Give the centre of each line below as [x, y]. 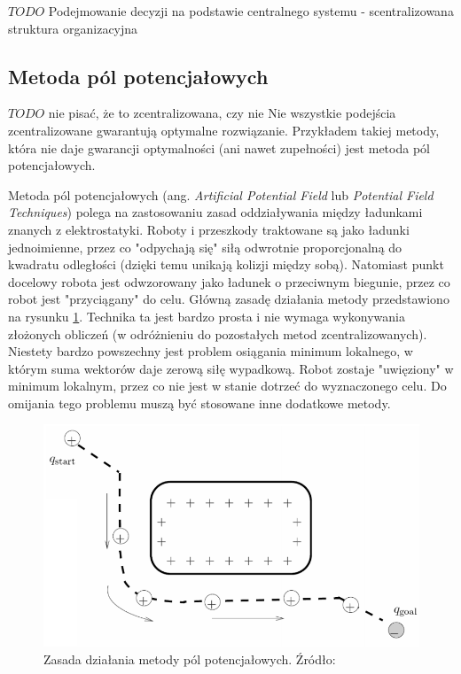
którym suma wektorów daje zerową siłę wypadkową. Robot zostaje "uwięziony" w [231, 368]
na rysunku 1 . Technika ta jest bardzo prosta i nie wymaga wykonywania [207, 316]
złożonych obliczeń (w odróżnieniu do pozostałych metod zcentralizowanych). [218, 333]
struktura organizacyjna [73, 28]
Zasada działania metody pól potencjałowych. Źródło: [190, 659]
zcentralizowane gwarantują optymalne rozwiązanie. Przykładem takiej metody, [224, 130]
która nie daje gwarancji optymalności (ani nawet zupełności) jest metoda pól [219, 147]
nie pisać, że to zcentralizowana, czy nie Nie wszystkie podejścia [222, 113]
